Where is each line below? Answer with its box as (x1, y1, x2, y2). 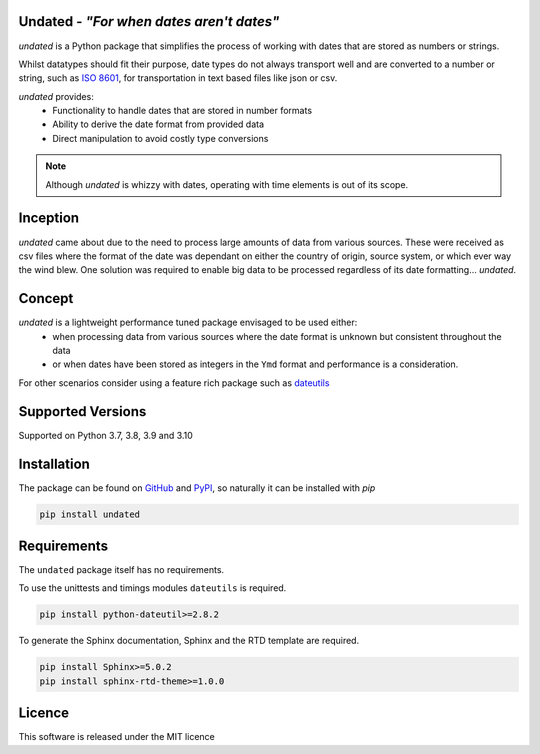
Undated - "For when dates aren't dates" (18, 13, 280, 30)
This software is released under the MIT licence (18, 731, 215, 743)
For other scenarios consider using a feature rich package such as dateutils (18, 376, 330, 389)
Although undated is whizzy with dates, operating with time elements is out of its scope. (45, 178, 409, 190)
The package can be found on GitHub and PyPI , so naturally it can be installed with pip (18, 481, 376, 494)
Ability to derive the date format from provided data (52, 118, 265, 130)
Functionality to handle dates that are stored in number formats (52, 105, 313, 117)
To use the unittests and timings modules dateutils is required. (18, 582, 287, 594)
